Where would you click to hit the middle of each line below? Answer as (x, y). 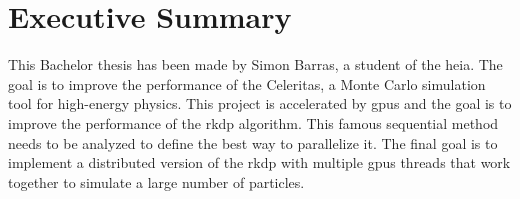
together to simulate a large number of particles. (156, 181)
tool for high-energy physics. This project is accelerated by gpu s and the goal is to (260, 103)
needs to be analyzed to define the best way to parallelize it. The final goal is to (253, 142)
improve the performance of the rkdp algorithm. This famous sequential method (253, 122)
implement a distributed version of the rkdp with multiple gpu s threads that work (259, 162)
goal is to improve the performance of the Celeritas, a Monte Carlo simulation (247, 83)
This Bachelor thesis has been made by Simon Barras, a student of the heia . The (255, 64)
